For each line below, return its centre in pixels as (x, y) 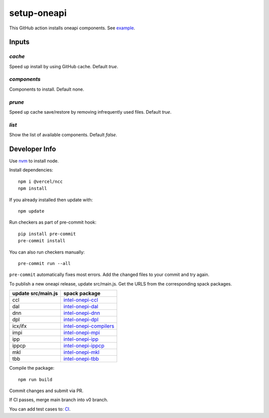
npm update (31, 211)
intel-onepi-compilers (89, 326)
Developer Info (33, 149)
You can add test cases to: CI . (40, 409)
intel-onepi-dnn (82, 313)
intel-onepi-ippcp (84, 346)
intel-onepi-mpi (82, 333)
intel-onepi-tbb (81, 359)
